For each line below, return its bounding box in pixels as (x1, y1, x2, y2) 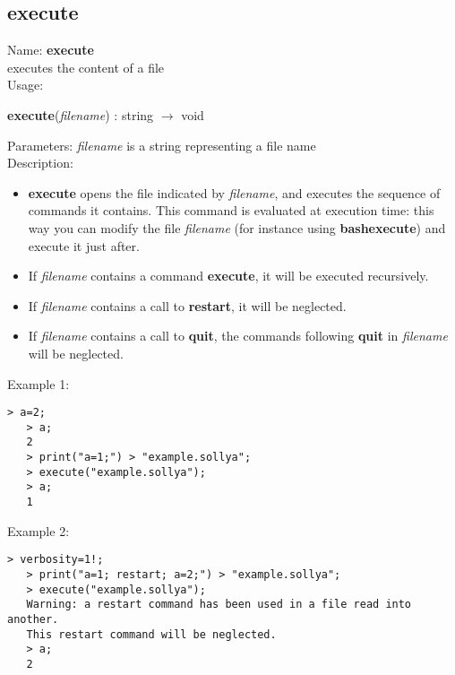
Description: (7, 153, 73, 172)
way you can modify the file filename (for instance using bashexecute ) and (28, 218, 446, 237)
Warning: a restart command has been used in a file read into (26, 598, 412, 611)
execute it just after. (28, 236, 140, 255)
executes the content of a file (7, 57, 165, 76)
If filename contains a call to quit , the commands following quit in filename (28, 326, 448, 345)
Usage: (7, 75, 44, 94)
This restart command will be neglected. (26, 627, 277, 641)
